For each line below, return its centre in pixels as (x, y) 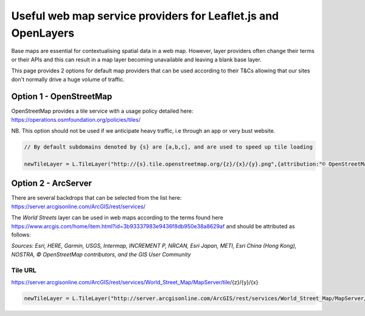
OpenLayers (43, 33)
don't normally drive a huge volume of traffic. (68, 79)
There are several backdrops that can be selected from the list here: (96, 198)
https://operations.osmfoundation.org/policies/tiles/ (76, 119)
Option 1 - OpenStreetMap (62, 97)
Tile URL (24, 270)
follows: (21, 235)
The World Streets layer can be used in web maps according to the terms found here (117, 218)
